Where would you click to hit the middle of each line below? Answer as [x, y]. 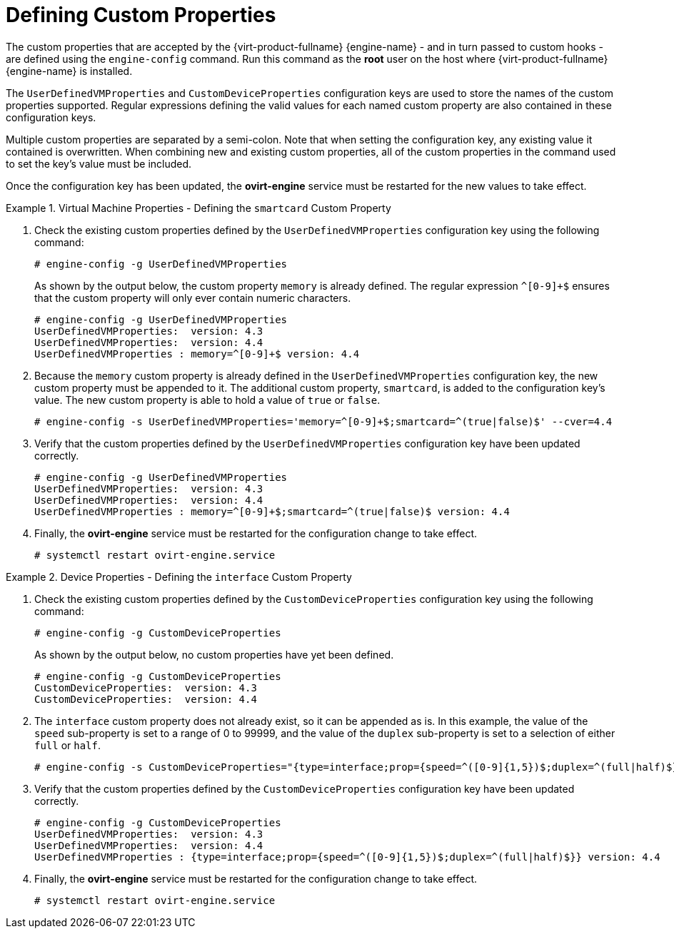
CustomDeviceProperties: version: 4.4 [146, 699]
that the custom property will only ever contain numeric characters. [193, 298]
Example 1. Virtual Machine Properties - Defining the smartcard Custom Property [198, 208]
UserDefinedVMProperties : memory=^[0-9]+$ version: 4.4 [197, 354]
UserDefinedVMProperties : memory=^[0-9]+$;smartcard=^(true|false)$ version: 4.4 [272, 511]
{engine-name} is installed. [69, 71]
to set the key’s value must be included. [99, 163]
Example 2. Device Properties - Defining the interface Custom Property [179, 577]
